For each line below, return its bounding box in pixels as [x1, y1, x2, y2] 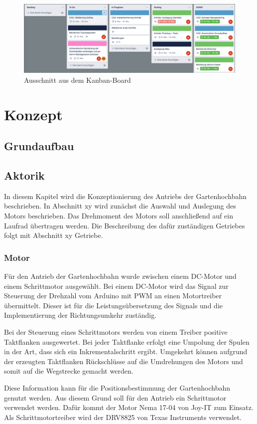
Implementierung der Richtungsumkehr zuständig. [4, 310, 157, 320]
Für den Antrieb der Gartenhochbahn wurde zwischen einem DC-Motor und [4, 271, 237, 281]
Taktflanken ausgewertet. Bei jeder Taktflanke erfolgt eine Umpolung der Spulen [4, 336, 250, 347]
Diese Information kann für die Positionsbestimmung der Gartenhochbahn [4, 382, 231, 393]
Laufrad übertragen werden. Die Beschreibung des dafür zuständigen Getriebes [4, 220, 245, 230]
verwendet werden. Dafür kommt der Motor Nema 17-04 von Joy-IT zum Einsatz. [4, 402, 254, 413]
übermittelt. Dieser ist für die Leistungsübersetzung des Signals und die [4, 300, 223, 310]
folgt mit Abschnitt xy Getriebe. [4, 230, 103, 240]
